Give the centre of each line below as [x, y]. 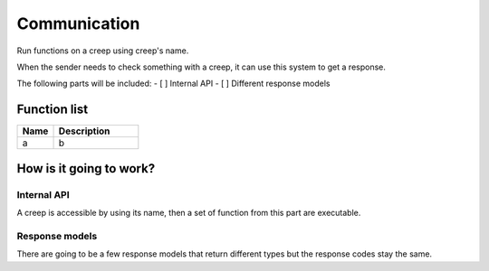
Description [84, 131]
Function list [53, 110]
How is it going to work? [86, 168]
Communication [78, 23]
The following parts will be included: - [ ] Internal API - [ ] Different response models [173, 84]
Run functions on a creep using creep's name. [103, 51]
